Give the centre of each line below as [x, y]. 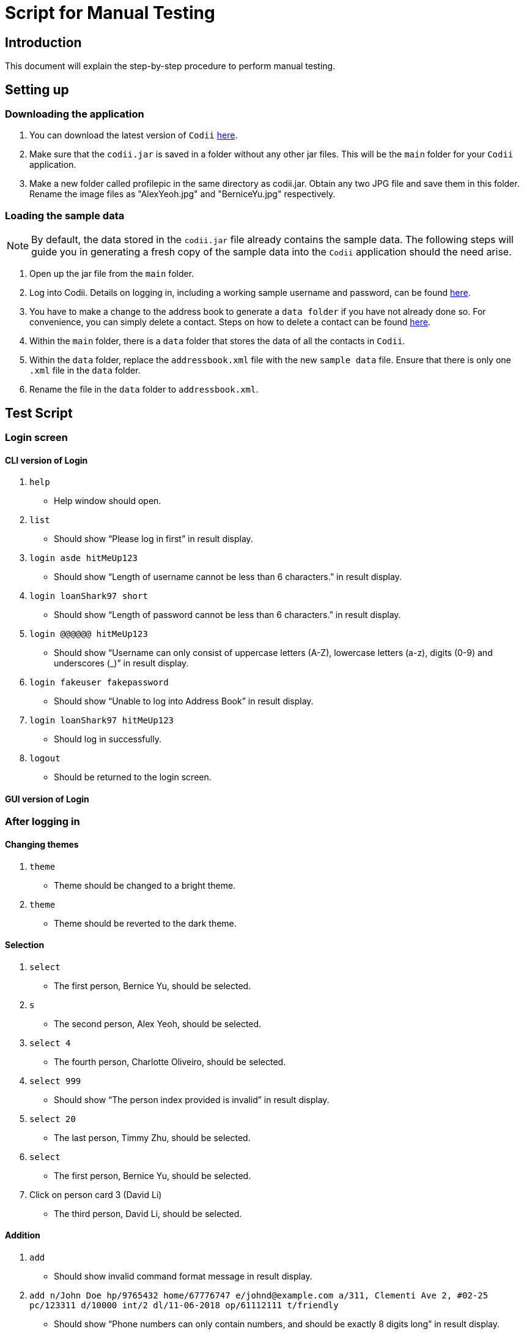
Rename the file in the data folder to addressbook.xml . [144, 390]
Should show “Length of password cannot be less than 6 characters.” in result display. [227, 615]
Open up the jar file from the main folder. [112, 274]
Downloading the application [75, 114]
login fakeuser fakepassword [99, 683]
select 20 [53, 1119]
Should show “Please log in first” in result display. [153, 539]
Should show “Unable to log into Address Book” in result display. [184, 701]
